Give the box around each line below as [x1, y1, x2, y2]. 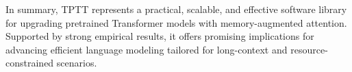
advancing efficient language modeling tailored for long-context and [5, 42, 288, 56]
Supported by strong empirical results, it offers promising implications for [5, 29, 314, 43]
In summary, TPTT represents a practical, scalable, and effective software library [5, 2, 347, 16]
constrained [5, 56, 54, 70]
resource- [290, 42, 328, 56]
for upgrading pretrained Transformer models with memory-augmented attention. [5, 15, 347, 29]
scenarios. [56, 56, 97, 70]
